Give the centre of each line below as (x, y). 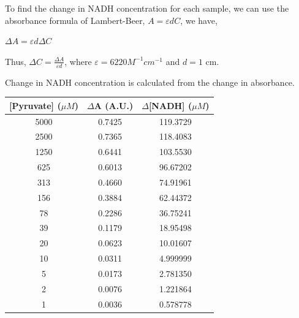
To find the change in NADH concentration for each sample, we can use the (147, 8)
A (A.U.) (114, 105)
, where (78, 61)
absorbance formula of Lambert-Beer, (75, 20)
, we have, (199, 20)
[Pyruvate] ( (35, 105)
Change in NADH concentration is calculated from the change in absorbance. (150, 82)
